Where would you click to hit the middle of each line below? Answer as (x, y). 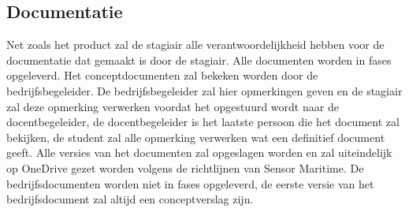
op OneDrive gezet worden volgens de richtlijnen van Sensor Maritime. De (185, 167)
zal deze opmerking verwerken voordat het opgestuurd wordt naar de (173, 106)
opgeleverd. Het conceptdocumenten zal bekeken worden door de (162, 75)
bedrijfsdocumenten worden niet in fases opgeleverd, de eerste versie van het (190, 183)
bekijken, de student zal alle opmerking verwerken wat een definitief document (196, 137)
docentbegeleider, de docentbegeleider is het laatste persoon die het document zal (203, 122)
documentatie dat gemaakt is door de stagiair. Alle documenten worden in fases (199, 60)
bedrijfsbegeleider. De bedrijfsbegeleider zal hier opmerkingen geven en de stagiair (204, 90)
